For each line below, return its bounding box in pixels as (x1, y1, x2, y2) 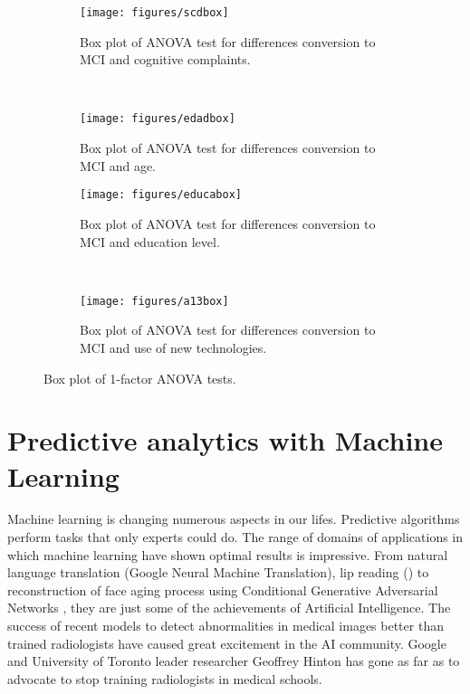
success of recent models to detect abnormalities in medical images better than (7, 616, 444, 635)
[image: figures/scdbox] (80, 6, 229, 19)
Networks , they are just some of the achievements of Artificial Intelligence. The (7, 598, 451, 617)
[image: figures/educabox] (80, 188, 242, 202)
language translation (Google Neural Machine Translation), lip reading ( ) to (7, 563, 429, 582)
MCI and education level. (80, 232, 220, 251)
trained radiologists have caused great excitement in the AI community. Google (7, 633, 446, 652)
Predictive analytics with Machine (7, 422, 443, 459)
